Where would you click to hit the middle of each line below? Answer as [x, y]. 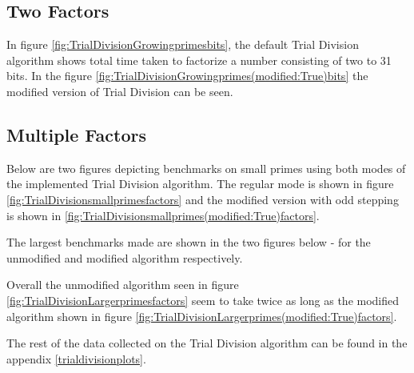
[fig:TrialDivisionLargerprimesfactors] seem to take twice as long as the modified [203, 300]
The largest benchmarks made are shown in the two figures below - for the [189, 242]
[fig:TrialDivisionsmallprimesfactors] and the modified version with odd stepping [203, 199]
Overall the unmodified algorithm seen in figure [123, 285]
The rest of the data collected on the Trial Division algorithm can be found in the [207, 343]
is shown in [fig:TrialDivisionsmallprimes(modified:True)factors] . [163, 215]
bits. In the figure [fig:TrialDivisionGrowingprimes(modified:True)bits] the [187, 76]
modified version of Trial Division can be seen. [120, 91]
